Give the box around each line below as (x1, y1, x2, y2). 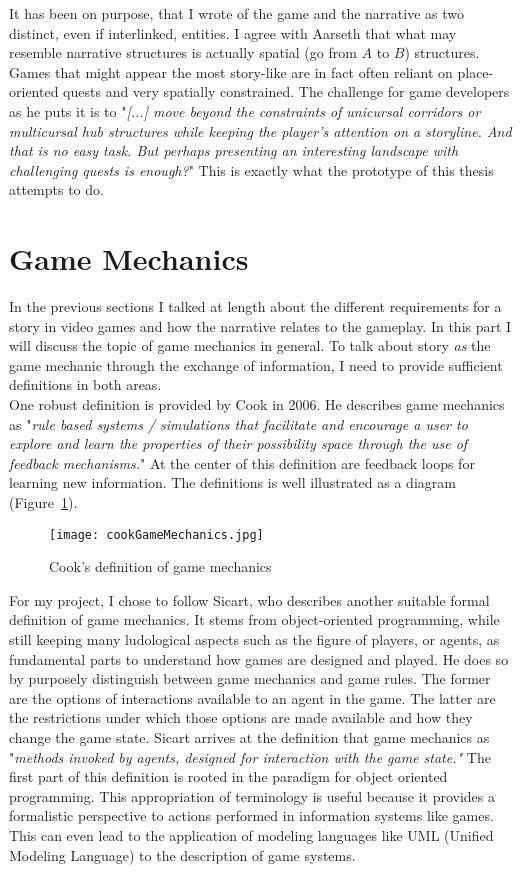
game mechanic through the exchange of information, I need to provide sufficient (9, 354, 503, 375)
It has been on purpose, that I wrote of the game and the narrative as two (9, 3, 464, 23)
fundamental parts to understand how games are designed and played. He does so (9, 648, 509, 669)
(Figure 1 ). (9, 492, 78, 512)
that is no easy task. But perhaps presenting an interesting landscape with (9, 140, 459, 161)
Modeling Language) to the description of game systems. (9, 844, 356, 865)
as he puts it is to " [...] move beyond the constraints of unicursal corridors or (9, 100, 481, 121)
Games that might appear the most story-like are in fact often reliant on (9, 61, 453, 82)
